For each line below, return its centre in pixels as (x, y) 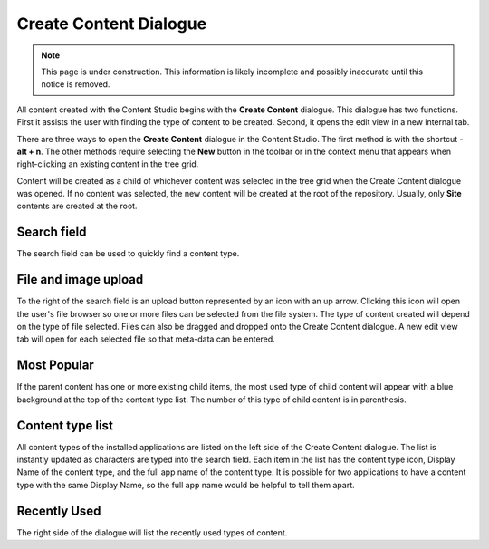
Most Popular (55, 366)
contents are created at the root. (77, 206)
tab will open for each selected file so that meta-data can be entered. (146, 339)
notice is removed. (76, 84)
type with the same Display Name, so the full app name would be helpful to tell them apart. (186, 485)
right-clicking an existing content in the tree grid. (108, 164)
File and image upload (80, 279)
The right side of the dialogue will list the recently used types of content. (152, 532)
